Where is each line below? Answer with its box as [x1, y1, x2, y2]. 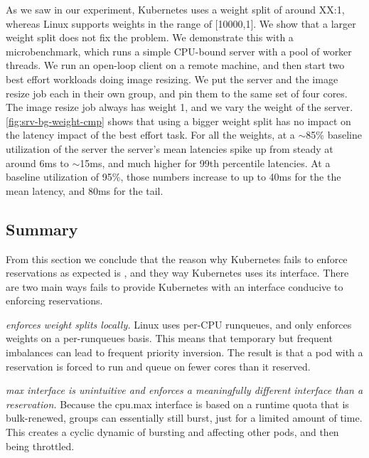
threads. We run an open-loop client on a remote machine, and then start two [6, 58, 345, 73]
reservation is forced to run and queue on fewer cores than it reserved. [6, 358, 311, 373]
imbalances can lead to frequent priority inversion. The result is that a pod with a [6, 345, 363, 360]
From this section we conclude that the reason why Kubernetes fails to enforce [6, 251, 348, 266]
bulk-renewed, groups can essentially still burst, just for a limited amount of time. [6, 410, 363, 425]
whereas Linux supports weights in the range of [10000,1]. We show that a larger [6, 16, 356, 31]
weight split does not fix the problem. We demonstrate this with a [6, 30, 294, 45]
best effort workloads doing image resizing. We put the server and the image [6, 71, 338, 86]
